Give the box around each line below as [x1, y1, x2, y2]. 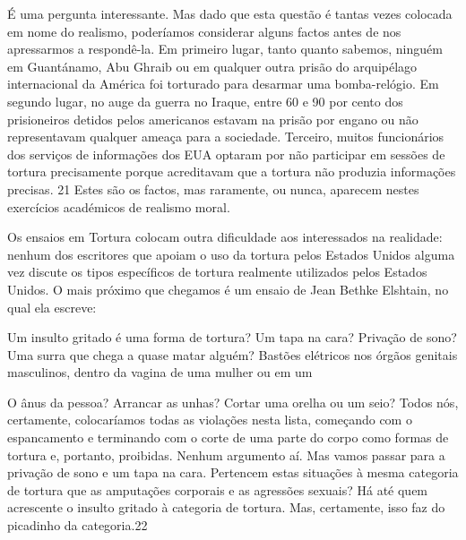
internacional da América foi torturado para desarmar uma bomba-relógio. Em [7, 74, 439, 93]
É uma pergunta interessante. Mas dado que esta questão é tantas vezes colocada [7, 4, 453, 22]
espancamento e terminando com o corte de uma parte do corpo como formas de [7, 428, 449, 447]
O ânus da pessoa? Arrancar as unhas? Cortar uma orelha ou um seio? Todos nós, [7, 392, 459, 411]
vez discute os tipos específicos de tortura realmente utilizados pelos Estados [7, 262, 427, 281]
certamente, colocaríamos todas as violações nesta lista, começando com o [7, 410, 412, 429]
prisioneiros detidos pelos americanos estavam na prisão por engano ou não [7, 109, 419, 128]
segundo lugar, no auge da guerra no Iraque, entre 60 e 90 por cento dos [7, 91, 403, 110]
